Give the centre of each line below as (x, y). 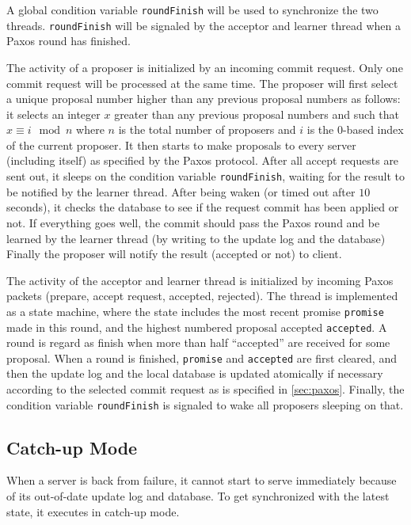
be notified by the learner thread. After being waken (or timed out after (181, 191)
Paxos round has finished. (68, 41)
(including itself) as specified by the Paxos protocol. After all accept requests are (203, 160)
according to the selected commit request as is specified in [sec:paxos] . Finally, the (205, 389)
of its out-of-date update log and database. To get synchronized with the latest (198, 496)
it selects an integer (53, 114)
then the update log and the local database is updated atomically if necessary (195, 373)
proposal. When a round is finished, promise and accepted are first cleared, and (202, 358)
